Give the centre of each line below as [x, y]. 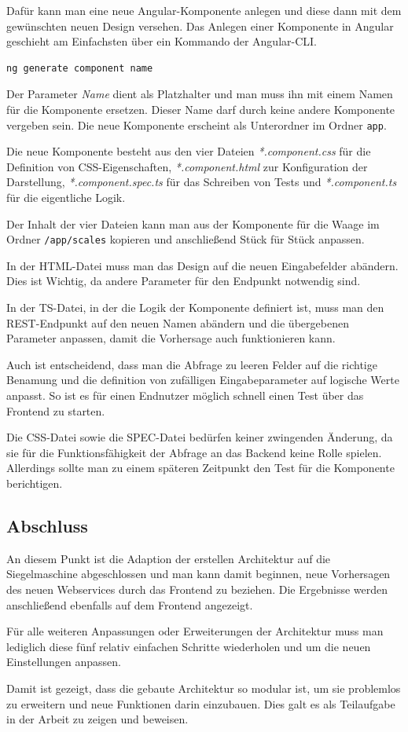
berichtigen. [35, 483]
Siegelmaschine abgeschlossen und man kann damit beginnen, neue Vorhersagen [198, 574]
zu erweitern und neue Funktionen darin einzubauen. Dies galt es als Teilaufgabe [201, 703]
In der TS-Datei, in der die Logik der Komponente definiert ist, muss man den [195, 307]
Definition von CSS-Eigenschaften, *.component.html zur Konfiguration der [187, 166]
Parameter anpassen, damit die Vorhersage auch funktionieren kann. [171, 338]
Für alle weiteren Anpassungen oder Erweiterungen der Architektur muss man [195, 631]
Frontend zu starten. [56, 410]
